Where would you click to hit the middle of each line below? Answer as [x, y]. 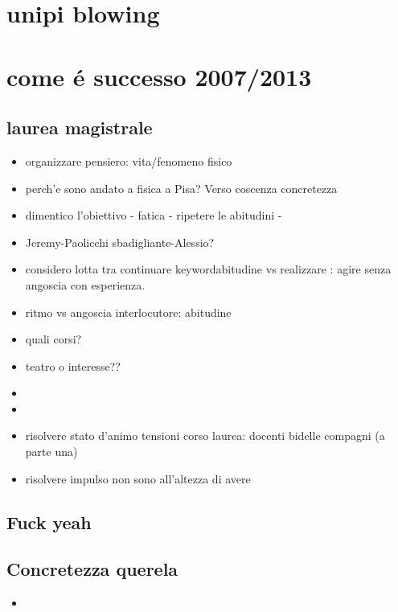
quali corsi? [53, 339]
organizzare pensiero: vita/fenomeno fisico [129, 160]
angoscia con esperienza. [85, 284]
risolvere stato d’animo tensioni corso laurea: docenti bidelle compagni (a [205, 435]
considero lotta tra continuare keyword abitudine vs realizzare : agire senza [208, 269]
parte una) [51, 452]
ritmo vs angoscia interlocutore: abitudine [128, 312]
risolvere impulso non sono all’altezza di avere [138, 478]
